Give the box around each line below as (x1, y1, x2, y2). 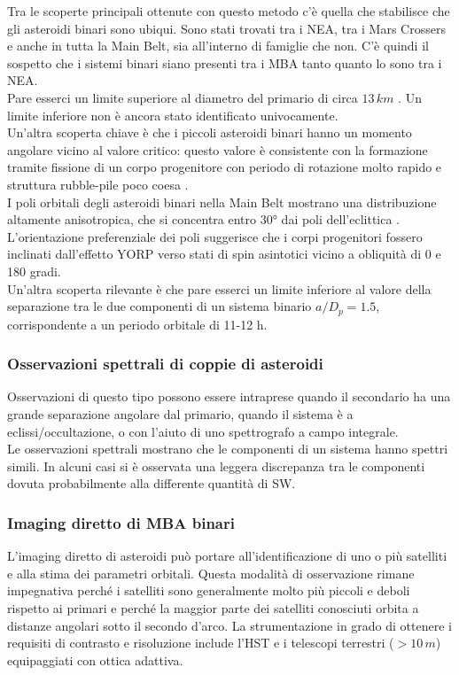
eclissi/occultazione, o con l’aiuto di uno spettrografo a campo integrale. (7, 422, 399, 440)
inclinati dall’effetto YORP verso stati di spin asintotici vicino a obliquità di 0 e (7, 244, 441, 263)
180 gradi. (7, 261, 61, 280)
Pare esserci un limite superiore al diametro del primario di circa (7, 88, 358, 106)
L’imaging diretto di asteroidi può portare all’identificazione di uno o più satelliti (7, 547, 447, 565)
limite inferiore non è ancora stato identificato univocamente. (7, 105, 338, 124)
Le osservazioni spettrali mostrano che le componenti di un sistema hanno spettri (7, 439, 448, 458)
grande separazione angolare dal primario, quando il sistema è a (7, 404, 354, 423)
